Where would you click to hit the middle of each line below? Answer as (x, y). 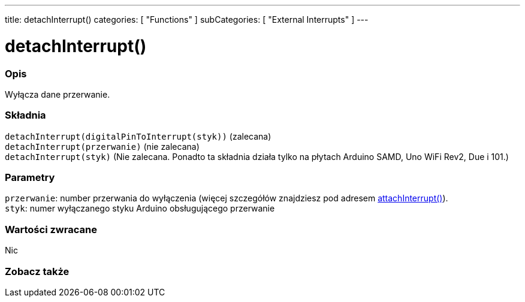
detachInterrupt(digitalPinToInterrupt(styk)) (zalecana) (138, 136)
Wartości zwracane (51, 229)
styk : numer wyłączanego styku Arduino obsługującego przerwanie (140, 209)
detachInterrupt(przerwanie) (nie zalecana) (102, 146)
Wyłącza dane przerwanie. (58, 94)
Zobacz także (37, 271)
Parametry (30, 177)
